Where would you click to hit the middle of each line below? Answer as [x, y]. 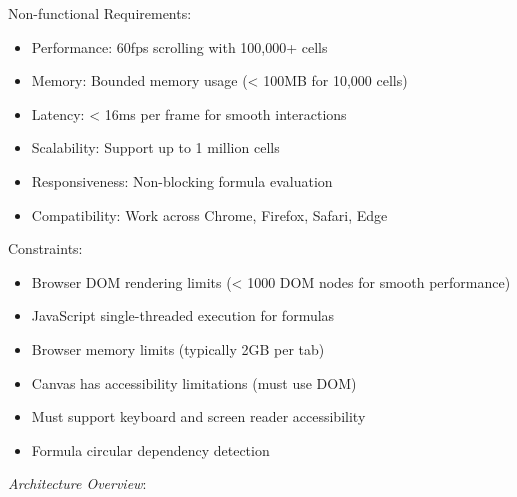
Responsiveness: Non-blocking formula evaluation [182, 180]
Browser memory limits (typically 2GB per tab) [178, 348]
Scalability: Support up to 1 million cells [155, 147]
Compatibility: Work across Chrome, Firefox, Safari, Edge [209, 214]
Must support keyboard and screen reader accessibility [198, 416]
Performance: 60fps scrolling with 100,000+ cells [179, 46]
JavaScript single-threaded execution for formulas [183, 315]
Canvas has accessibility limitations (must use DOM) [194, 382]
